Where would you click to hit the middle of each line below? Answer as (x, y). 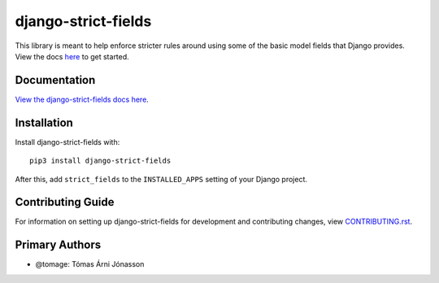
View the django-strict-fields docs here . (82, 99)
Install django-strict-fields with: (67, 141)
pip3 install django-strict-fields (100, 161)
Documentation (55, 80)
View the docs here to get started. (72, 56)
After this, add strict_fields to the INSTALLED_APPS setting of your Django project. (161, 179)
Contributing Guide (65, 202)
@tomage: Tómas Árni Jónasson (90, 264)
